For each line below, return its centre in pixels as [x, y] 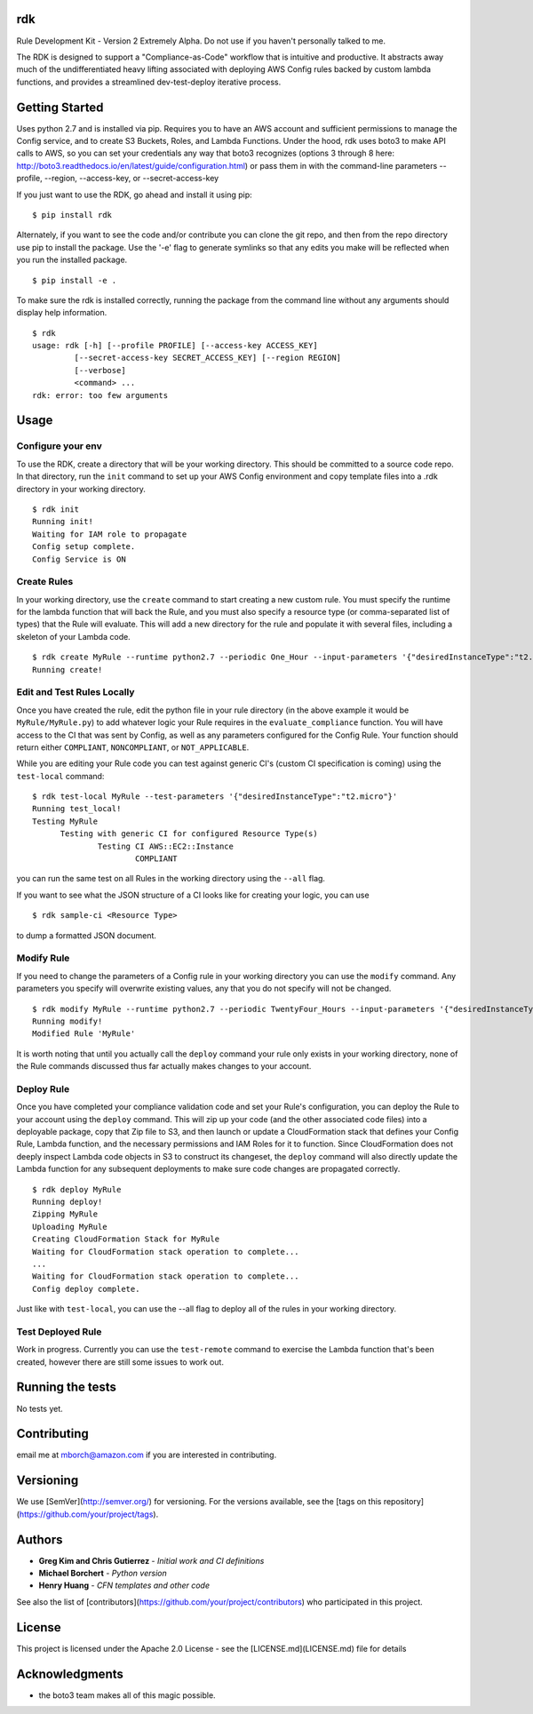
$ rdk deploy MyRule [77, 1189]
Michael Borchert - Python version [103, 1574]
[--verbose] [100, 370]
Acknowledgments [70, 1674]
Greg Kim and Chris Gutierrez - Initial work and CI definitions [151, 1560]
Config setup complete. [84, 547]
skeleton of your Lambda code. [73, 636]
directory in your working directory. [81, 489]
